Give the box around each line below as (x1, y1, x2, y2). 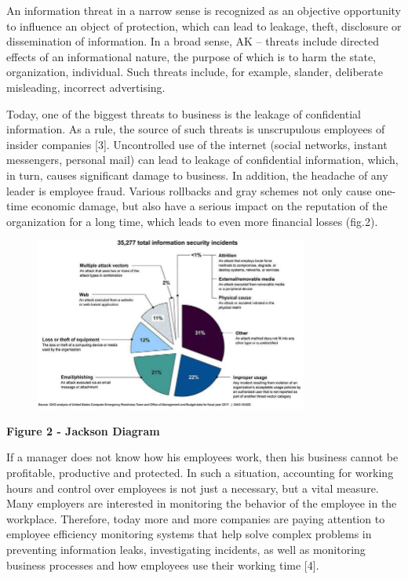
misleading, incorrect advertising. (6, 78, 166, 95)
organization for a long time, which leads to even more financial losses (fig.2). (6, 213, 378, 229)
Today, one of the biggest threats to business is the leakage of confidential (6, 105, 361, 122)
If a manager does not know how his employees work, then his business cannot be (6, 449, 399, 465)
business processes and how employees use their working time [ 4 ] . (6, 556, 319, 573)
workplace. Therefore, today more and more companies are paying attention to (6, 510, 385, 526)
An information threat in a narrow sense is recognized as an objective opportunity (6, 2, 402, 18)
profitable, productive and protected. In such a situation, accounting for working (6, 464, 394, 481)
